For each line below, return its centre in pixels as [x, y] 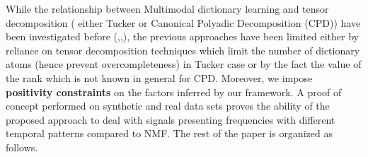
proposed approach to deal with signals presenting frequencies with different [171, 119]
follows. [22, 147]
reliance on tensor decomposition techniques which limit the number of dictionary [183, 50]
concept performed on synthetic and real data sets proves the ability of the [168, 106]
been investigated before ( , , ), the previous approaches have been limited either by [182, 36]
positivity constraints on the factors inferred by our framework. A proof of [174, 92]
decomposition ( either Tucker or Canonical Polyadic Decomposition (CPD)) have [183, 22]
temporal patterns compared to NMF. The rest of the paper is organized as [169, 133]
